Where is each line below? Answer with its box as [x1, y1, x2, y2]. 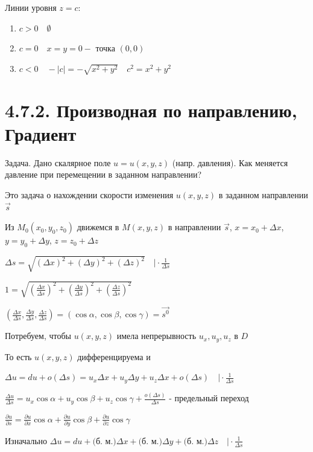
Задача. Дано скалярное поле [5, 156, 111, 169]
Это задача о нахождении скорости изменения [5, 189, 174, 201]
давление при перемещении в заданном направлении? [5, 168, 202, 181]
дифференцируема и [77, 350, 151, 363]
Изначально [5, 434, 48, 447]
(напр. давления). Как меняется [172, 156, 288, 169]
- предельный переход [169, 392, 249, 404]
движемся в [77, 221, 119, 233]
